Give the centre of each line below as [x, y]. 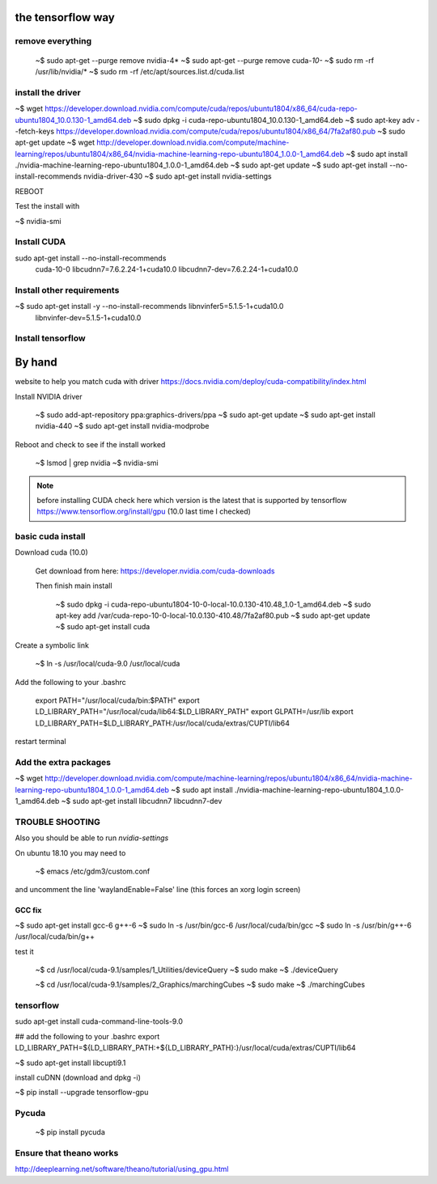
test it [24, 951]
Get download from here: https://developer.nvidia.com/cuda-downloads [155, 571]
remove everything [53, 41]
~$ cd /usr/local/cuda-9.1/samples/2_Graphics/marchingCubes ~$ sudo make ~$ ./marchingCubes [200, 985]
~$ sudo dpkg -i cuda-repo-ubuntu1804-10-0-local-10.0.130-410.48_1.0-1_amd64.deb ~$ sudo [213, 604]
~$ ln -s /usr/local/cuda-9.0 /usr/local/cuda [108, 664]
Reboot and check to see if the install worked [90, 444]
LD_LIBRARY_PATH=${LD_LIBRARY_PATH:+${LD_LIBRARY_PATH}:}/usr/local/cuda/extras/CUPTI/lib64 [185, 1048]
